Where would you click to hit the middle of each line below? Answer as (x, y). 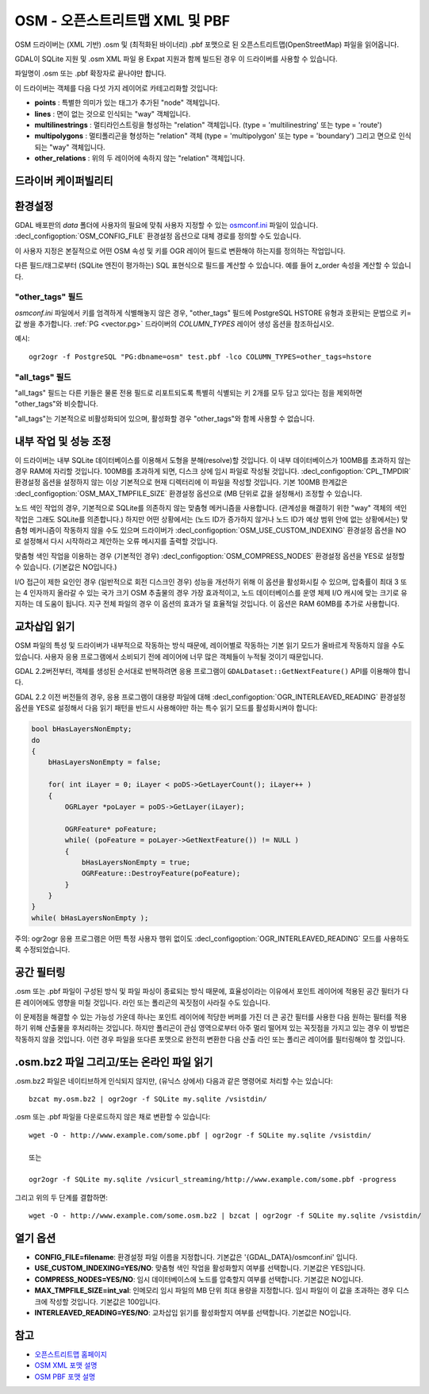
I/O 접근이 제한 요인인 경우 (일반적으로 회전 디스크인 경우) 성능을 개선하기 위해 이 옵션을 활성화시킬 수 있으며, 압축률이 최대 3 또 (211, 581)
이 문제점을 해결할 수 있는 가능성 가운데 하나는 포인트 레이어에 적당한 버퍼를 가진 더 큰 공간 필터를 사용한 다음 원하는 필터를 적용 (211, 1017)
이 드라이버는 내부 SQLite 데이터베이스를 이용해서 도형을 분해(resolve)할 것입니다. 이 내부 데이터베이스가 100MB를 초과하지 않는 (213, 460)
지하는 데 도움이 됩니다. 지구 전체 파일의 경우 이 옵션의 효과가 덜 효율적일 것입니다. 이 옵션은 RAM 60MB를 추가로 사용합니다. (207, 604)
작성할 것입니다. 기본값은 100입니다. (105, 1301)
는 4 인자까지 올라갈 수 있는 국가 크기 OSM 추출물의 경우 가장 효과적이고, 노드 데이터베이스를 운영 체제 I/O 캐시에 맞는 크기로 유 (211, 592)
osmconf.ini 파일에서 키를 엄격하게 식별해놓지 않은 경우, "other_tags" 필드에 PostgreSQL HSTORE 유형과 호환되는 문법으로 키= (213, 313)
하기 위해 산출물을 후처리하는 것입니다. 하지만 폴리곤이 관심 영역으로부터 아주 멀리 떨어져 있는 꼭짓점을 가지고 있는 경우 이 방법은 (212, 1028)
